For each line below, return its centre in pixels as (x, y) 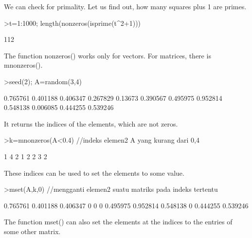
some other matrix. (32, 231)
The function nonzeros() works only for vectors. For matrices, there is (108, 55)
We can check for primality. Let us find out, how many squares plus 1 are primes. (125, 6)
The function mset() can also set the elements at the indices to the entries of (118, 222)
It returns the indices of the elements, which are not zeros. (91, 123)
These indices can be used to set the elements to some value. (94, 173)
